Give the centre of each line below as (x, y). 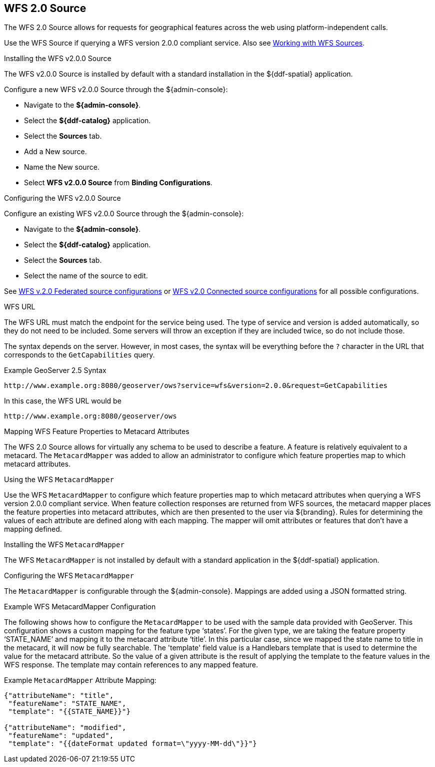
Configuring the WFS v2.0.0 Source (62, 198)
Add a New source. (55, 152)
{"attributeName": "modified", (65, 728)
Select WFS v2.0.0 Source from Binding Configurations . (118, 183)
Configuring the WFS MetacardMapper (69, 576)
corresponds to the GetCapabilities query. (79, 355)
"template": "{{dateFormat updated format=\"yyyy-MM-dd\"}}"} (132, 744)
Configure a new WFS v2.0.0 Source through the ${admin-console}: (116, 90)
